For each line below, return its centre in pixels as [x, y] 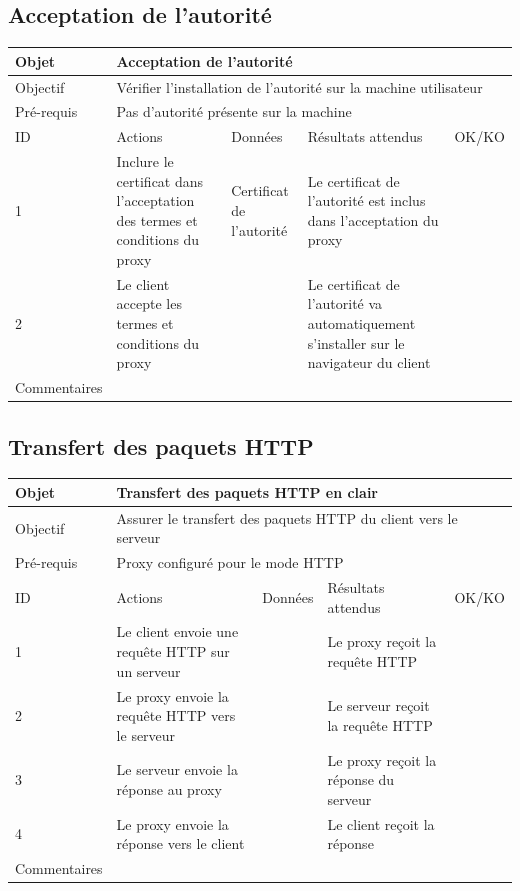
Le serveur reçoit [378, 705]
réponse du [361, 779]
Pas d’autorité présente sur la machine [234, 111]
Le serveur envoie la [177, 769]
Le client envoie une [177, 631]
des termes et [157, 219]
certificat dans [160, 180]
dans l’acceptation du [373, 219]
